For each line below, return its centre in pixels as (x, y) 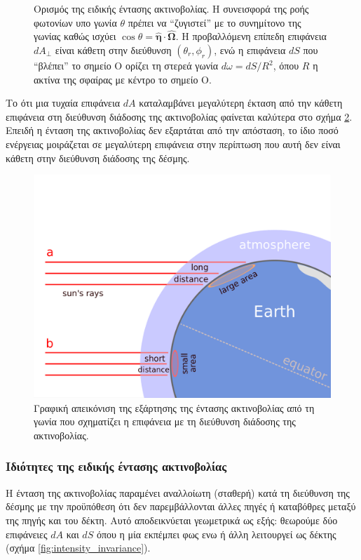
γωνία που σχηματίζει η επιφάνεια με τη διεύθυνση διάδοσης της (165, 421)
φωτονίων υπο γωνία (75, 22)
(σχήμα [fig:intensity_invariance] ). (78, 548)
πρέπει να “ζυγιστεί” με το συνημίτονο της (214, 22)
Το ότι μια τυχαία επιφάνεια (63, 103)
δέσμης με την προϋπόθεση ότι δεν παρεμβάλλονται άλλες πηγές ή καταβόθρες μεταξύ (181, 506)
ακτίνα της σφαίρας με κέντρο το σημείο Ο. (123, 79)
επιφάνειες (27, 534)
